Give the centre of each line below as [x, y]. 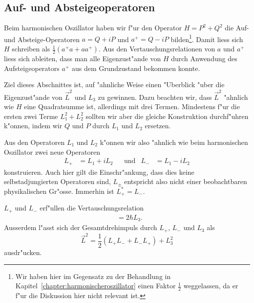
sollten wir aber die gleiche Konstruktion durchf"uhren [167, 116]
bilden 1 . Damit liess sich [207, 38]
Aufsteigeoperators [32, 68]
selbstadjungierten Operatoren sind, [57, 181]
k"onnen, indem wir [33, 126]
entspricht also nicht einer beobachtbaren [186, 181]
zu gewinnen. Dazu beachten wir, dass [155, 97]
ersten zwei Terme [31, 116]
